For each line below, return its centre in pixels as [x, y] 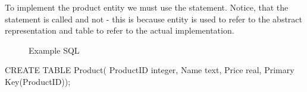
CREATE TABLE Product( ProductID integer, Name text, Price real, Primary [150, 70]
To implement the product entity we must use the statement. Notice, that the [147, 7]
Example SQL [54, 50]
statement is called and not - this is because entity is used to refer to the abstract [153, 19]
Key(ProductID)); [38, 81]
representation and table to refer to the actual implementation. [120, 30]
